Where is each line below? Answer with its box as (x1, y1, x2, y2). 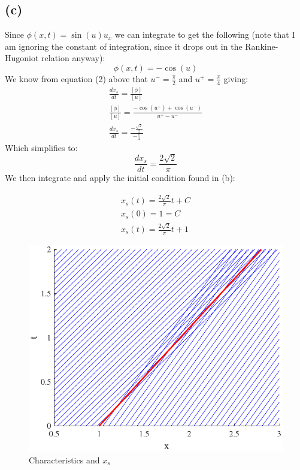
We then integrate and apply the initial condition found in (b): (5, 171, 235, 184)
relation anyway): (41, 52, 105, 64)
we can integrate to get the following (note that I (114, 28, 295, 41)
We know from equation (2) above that (5, 72, 148, 85)
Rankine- (245, 40, 278, 52)
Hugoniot (5, 52, 39, 64)
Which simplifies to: (5, 141, 78, 153)
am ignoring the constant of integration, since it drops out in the (5, 40, 243, 52)
